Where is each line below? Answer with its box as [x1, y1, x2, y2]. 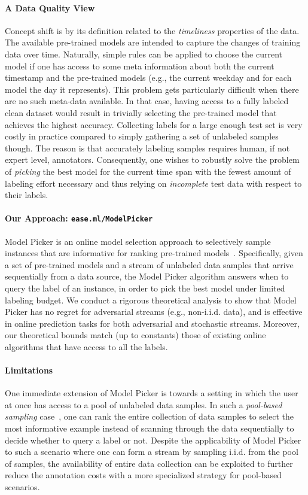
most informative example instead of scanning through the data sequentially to [5, 422, 294, 435]
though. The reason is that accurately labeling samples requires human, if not [5, 141, 290, 154]
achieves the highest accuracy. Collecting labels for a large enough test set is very [5, 118, 303, 130]
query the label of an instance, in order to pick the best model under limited [5, 281, 285, 294]
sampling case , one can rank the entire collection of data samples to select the [5, 410, 294, 423]
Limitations [5, 364, 53, 376]
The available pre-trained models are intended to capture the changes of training [5, 36, 301, 48]
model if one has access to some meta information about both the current [5, 59, 275, 72]
